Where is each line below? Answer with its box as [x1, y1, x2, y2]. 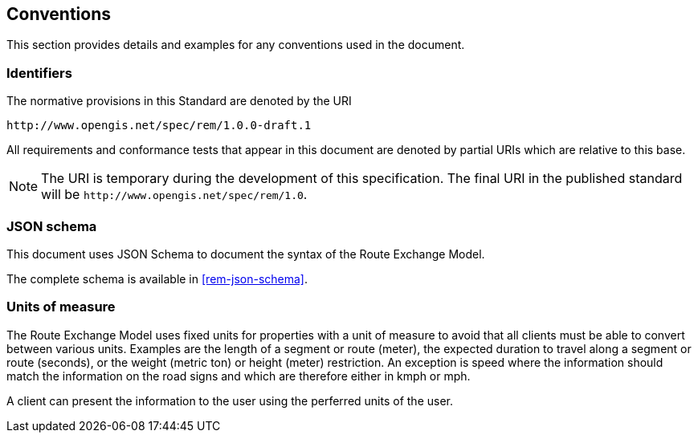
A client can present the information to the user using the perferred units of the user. [6, 393, 454, 408]
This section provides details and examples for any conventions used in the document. [6, 38, 465, 52]
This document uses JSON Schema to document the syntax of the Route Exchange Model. [6, 246, 485, 261]
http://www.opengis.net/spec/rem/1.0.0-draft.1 [6, 119, 312, 132]
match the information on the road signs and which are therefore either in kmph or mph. [6, 368, 471, 383]
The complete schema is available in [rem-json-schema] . [6, 271, 308, 286]
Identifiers [6, 64, 72, 81]
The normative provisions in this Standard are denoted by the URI [6, 94, 352, 108]
